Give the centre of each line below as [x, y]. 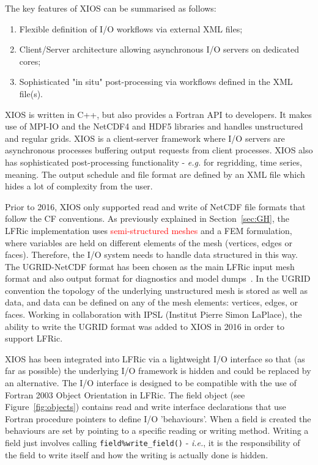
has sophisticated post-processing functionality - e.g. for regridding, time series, [153, 162]
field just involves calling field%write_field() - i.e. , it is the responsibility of [153, 442]
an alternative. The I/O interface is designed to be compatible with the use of [151, 383]
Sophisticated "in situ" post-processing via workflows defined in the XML [156, 82]
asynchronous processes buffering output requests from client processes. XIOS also [159, 150]
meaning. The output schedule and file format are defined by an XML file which [155, 174]
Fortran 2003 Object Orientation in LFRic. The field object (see [125, 394]
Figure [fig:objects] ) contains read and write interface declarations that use [146, 407]
